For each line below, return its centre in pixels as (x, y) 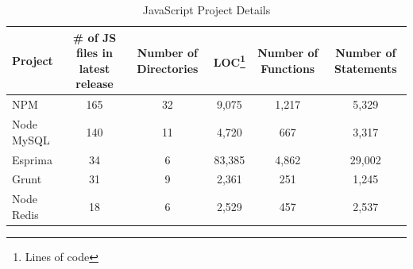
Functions (288, 68)
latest (95, 68)
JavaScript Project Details (206, 10)
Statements (366, 68)
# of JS (95, 37)
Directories (168, 68)
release (95, 84)
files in (95, 53)
